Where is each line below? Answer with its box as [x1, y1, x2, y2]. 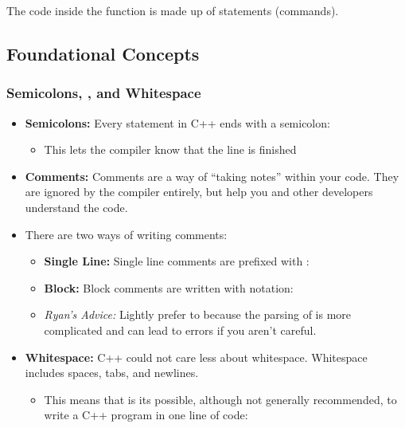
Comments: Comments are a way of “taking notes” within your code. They [25, 167, 399, 184]
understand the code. [25, 198, 128, 215]
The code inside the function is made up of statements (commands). [6, 2, 339, 18]
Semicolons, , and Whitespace [6, 83, 201, 103]
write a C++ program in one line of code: [44, 406, 248, 423]
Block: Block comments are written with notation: [44, 279, 294, 296]
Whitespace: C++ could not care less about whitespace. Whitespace [25, 348, 368, 365]
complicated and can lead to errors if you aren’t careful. [44, 321, 317, 338]
